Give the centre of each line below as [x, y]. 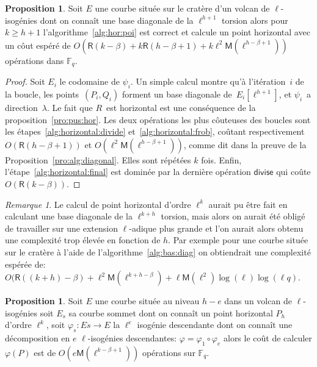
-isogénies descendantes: [132, 338]
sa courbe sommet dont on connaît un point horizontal [171, 312]
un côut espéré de [38, 45]
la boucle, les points [42, 94]
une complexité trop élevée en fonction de [83, 240]
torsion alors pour [255, 20]
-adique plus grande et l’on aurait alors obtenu [216, 228]
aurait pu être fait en [248, 204]
